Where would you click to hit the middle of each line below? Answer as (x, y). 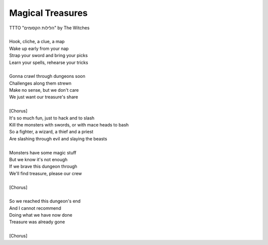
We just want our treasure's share (44, 97)
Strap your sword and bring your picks (48, 56)
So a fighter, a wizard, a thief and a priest (51, 132)
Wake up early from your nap (39, 48)
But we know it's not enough (38, 159)
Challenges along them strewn (40, 83)
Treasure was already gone (37, 222)
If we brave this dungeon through (43, 167)
